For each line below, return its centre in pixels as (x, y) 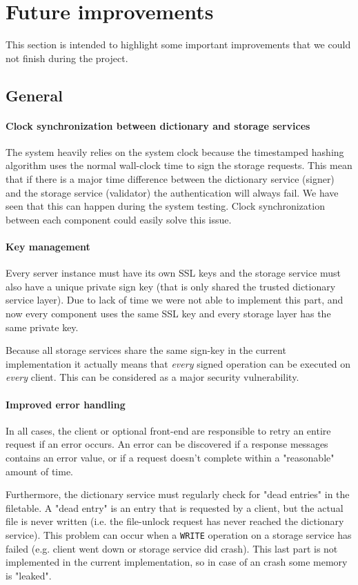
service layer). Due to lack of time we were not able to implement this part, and (175, 300)
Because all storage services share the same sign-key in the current (146, 350)
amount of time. (39, 471)
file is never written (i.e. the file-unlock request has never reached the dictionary (175, 521)
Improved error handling (66, 404)
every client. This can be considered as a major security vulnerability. (152, 377)
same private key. (42, 327)
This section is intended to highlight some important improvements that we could (178, 44)
